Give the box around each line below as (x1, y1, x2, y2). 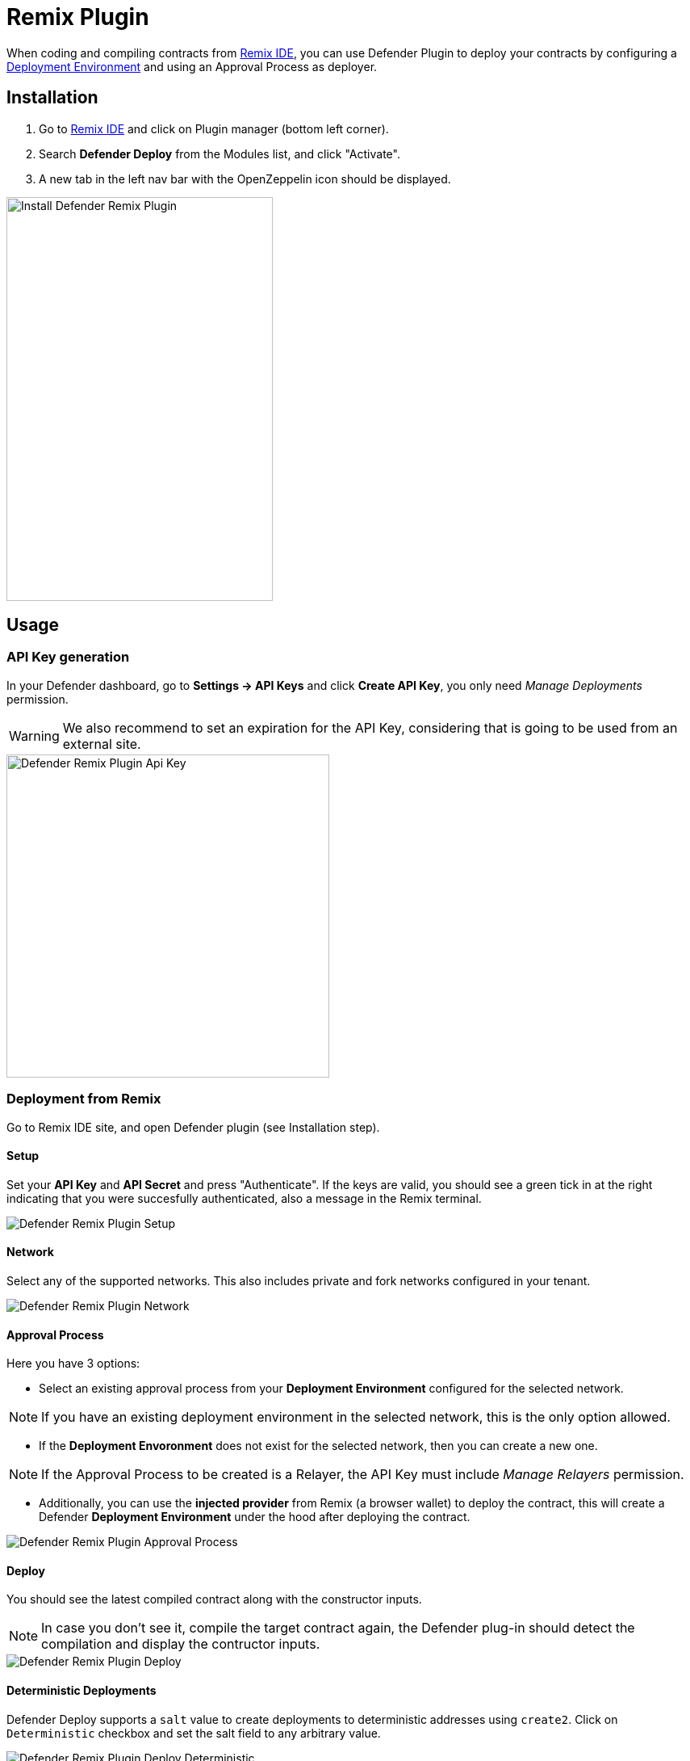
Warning (9, 727, 60, 744)
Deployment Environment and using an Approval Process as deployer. (6, 59, 378, 74)
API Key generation (6, 649, 130, 666)
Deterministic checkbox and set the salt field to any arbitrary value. (6, 1725, 381, 1740)
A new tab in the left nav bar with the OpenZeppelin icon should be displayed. (39, 171, 451, 186)
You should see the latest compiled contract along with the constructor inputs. (6, 1592, 422, 1607)
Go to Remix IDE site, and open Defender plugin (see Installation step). (6, 1120, 380, 1134)
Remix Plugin (6, 3, 149, 31)
